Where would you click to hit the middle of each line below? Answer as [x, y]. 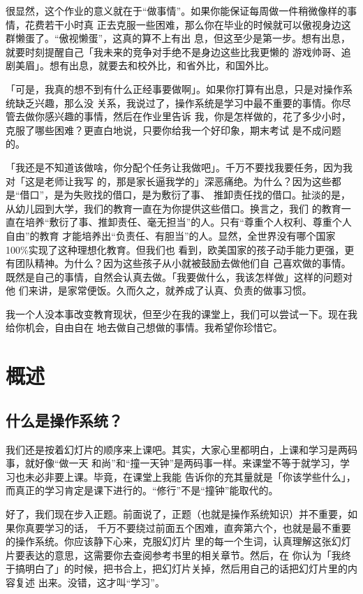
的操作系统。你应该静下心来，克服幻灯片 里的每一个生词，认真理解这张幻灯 [178, 541]
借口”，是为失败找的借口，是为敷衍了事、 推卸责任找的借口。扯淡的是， [185, 195]
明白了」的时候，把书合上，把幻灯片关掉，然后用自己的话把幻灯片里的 [186, 568]
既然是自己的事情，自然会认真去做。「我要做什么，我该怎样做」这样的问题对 [179, 276]
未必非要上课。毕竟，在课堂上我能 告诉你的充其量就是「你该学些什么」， [190, 476]
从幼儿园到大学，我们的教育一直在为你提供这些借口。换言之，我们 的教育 [173, 208]
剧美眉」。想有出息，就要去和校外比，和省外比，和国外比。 [140, 65]
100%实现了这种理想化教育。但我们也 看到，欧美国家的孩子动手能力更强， [175, 249]
